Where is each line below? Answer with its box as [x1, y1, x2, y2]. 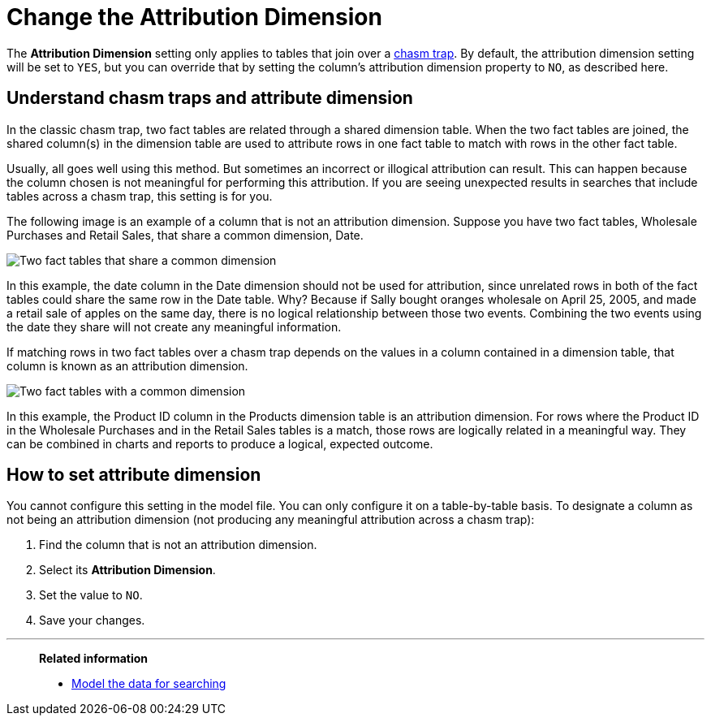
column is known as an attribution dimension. [6, 358, 248, 373]
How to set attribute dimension [6, 465, 261, 486]
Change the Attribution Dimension [6, 3, 382, 31]
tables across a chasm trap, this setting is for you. [6, 188, 273, 203]
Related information [39, 651, 149, 666]
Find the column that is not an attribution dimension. [39, 538, 317, 552]
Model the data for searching [71, 677, 226, 691]
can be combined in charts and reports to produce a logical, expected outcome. [6, 436, 433, 451]
